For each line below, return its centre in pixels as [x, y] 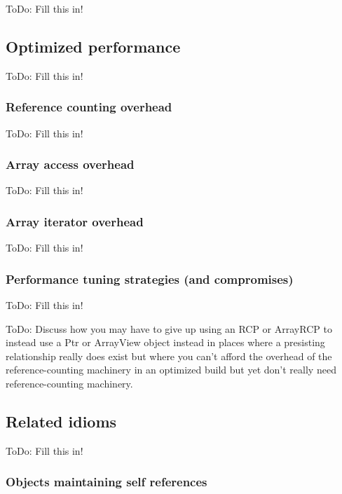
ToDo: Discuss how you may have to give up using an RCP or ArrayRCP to [169, 328]
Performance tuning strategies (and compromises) [150, 279]
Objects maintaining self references [107, 482]
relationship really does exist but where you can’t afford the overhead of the [169, 356]
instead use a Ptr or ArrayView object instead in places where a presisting [165, 342]
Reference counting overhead [89, 107]
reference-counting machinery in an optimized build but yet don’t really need [171, 370]
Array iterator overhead [75, 221]
